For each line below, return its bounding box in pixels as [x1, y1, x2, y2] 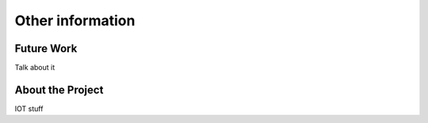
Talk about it [14, 63, 55, 73]
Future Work [14, 42, 78, 55]
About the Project [14, 83, 104, 96]
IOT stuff [14, 103, 44, 114]
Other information [14, 12, 136, 29]
